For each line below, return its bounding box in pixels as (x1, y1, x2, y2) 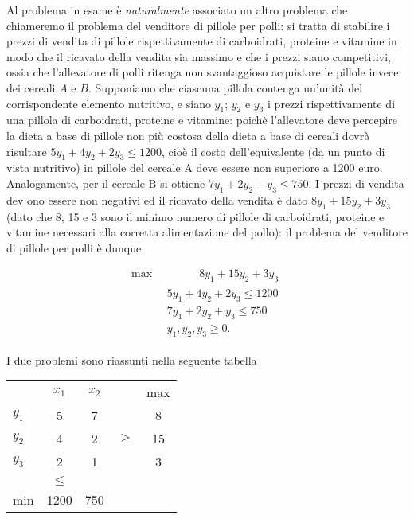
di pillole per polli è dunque (6, 239, 142, 256)
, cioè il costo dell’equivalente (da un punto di (161, 142, 385, 159)
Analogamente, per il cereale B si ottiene (6, 174, 205, 191)
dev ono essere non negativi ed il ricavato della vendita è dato (6, 191, 308, 208)
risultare (6, 142, 47, 159)
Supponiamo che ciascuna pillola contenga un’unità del (95, 79, 363, 96)
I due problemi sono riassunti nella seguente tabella (6, 351, 257, 368)
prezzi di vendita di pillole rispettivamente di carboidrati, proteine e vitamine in (6, 33, 397, 49)
